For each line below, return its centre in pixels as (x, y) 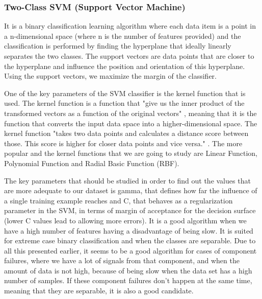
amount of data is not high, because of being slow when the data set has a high (128, 270)
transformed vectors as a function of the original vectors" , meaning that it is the (130, 113)
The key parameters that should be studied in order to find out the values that (127, 180)
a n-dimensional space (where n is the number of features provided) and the (123, 36)
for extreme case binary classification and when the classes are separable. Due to (130, 240)
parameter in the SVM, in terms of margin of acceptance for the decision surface (130, 210)
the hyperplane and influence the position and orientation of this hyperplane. (125, 66)
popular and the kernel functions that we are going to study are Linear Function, (131, 153)
